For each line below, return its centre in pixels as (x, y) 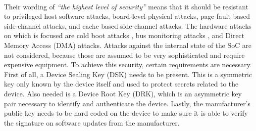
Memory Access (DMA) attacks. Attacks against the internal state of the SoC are (128, 45)
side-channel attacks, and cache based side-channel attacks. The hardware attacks (128, 25)
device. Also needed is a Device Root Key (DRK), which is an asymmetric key (123, 93)
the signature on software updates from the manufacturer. (92, 122)
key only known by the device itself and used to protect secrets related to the (121, 84)
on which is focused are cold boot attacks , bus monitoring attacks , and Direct (124, 35)
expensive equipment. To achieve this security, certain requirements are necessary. (128, 65)
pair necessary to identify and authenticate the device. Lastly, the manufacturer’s (127, 103)
